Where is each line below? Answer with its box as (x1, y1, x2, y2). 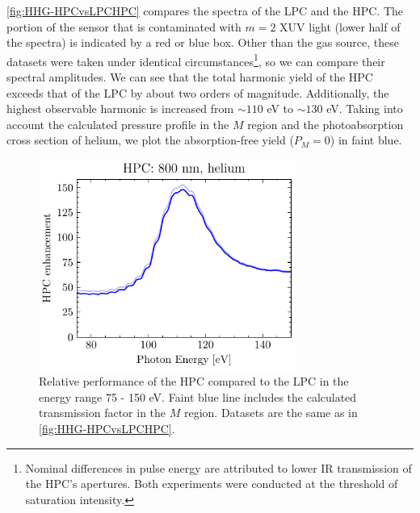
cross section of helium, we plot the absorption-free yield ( (6, 131, 294, 148)
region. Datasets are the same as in (183, 404, 358, 421)
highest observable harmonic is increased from (6, 100, 234, 117)
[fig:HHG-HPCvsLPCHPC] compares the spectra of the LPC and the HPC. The (6, 2, 403, 19)
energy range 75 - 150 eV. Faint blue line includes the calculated (39, 388, 357, 405)
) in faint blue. (330, 131, 402, 148)
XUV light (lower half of (279, 18, 401, 35)
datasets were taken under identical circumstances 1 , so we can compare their (6, 50, 385, 69)
